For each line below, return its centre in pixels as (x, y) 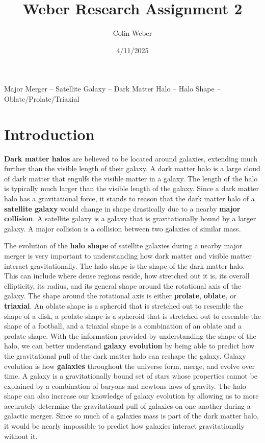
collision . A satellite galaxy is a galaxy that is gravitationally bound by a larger (130, 218)
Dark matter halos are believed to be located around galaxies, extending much (131, 158)
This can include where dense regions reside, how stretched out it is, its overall (127, 276)
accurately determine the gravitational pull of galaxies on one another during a (127, 405)
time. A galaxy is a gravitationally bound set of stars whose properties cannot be (131, 376)
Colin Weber (132, 33)
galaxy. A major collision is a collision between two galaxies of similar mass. (123, 228)
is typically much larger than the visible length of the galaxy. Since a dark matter (132, 188)
